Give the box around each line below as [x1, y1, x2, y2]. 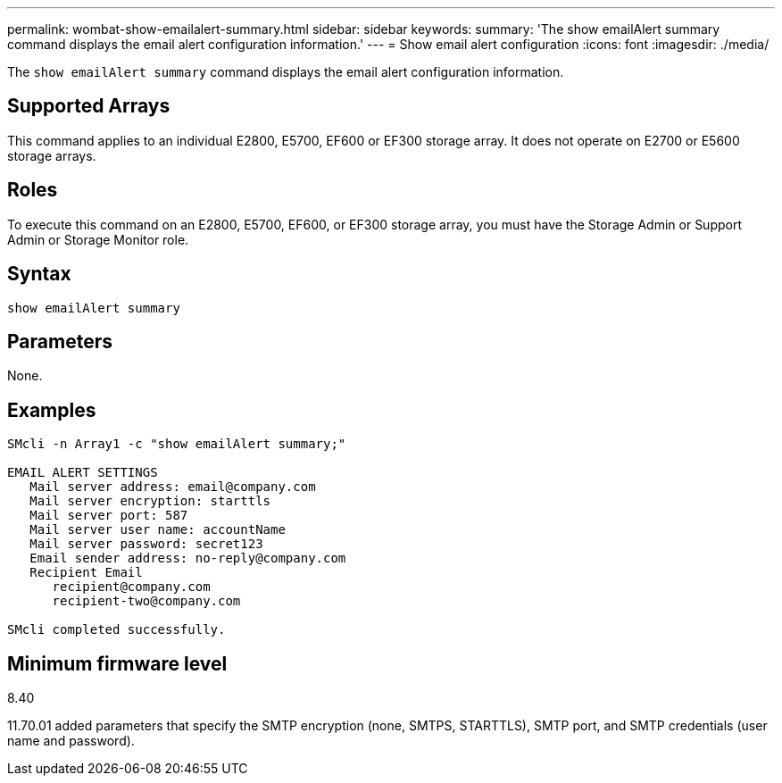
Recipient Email [29, 565, 143, 580]
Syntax [7, 262, 71, 286]
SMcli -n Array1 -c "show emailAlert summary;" [7, 437, 346, 452]
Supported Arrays [7, 95, 171, 118]
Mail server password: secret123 [29, 537, 263, 552]
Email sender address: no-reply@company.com [29, 551, 346, 566]
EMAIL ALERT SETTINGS [7, 465, 158, 480]
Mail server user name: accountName [29, 522, 286, 537]
